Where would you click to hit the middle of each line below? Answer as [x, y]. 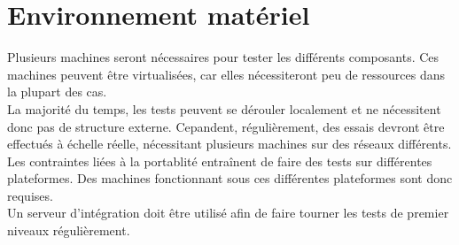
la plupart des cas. [57, 92]
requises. [30, 195]
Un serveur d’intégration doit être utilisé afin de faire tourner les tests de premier [228, 213]
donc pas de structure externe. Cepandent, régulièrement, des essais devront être [226, 126]
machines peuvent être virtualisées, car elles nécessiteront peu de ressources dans [226, 74]
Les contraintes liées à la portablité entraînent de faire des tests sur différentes [220, 161]
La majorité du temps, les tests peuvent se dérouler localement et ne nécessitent [224, 108]
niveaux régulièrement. [69, 230]
